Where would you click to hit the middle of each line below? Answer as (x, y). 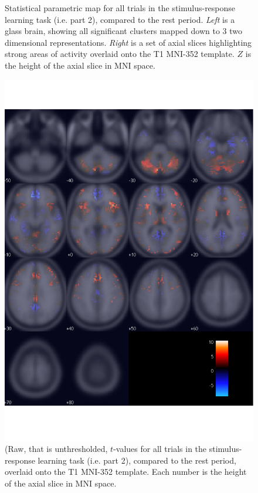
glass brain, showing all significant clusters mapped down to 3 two (123, 31)
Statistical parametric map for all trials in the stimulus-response (120, 8)
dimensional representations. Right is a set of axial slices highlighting (128, 42)
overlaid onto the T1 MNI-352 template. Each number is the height (126, 472)
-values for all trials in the (160, 449)
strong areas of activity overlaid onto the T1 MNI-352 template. (120, 54)
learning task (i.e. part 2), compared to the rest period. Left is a (120, 19)
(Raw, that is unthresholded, (56, 449)
